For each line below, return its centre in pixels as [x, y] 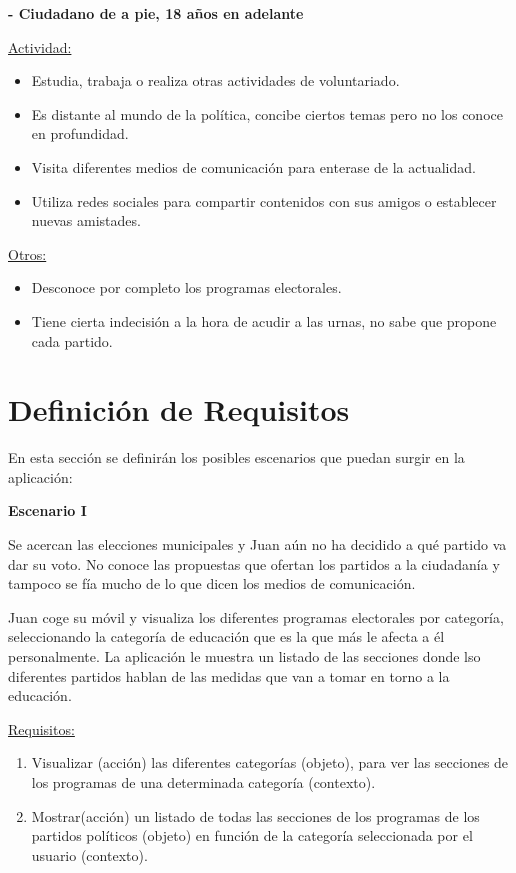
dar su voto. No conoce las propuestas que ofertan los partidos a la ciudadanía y [254, 563]
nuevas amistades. [86, 220]
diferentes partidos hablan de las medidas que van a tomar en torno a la [229, 675]
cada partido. [72, 340]
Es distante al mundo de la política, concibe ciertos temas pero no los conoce [267, 113]
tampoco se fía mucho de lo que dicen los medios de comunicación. [212, 583]
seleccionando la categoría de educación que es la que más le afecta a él [226, 636]
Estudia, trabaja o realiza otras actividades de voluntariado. [215, 80]
